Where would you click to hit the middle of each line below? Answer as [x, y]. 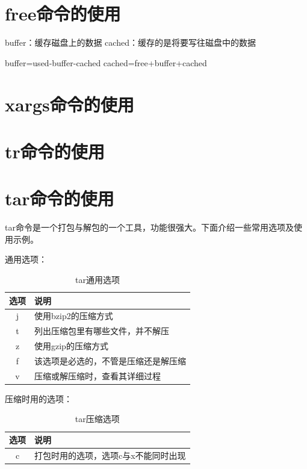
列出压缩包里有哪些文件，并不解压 [102, 331]
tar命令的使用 [60, 198]
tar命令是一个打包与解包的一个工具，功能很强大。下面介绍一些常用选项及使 [153, 227]
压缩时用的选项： [39, 398]
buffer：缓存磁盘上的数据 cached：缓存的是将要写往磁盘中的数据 [130, 42]
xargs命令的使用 [70, 104]
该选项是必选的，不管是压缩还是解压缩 [110, 360]
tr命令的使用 [55, 151]
